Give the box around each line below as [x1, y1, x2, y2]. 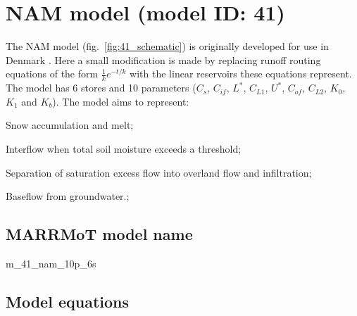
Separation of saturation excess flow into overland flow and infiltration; [6, 165, 312, 179]
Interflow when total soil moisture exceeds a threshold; [6, 141, 242, 156]
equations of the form [6, 66, 99, 81]
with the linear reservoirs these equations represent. [130, 66, 352, 81]
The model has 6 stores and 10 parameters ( [6, 80, 196, 95]
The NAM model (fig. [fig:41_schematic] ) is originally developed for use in [6, 39, 329, 53]
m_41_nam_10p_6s [6, 255, 96, 270]
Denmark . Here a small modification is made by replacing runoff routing [6, 52, 321, 67]
